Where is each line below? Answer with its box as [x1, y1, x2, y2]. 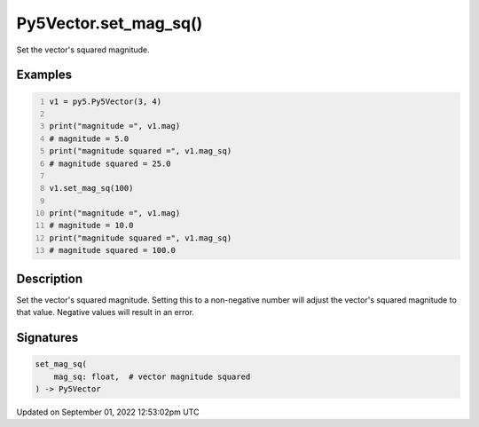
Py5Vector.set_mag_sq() [16, 13, 203, 33]
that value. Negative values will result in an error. [16, 307, 195, 318]
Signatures [16, 329, 79, 345]
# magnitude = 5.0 [49, 133, 130, 144]
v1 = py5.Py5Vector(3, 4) [49, 96, 162, 107]
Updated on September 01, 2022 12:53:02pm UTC [16, 407, 200, 417]
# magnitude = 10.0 [49, 220, 134, 231]
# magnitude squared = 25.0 [49, 158, 172, 169]
